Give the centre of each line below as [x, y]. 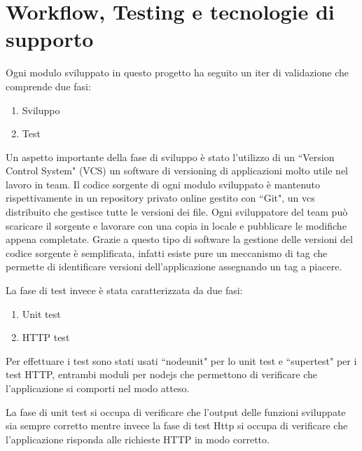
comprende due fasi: [48, 86]
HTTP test [46, 337]
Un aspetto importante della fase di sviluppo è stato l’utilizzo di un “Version [170, 157]
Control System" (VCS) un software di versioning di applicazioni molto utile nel [177, 171]
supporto [50, 39]
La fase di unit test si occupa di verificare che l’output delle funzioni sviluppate [176, 411]
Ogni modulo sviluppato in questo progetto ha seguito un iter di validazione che [177, 72]
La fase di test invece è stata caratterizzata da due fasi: [124, 290]
